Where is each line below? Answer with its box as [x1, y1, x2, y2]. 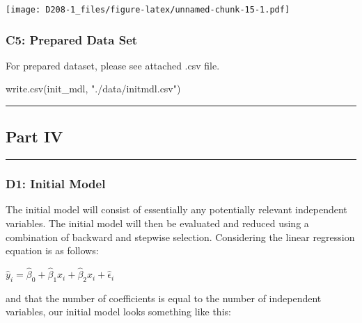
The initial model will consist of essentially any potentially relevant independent [6, 202, 347, 217]
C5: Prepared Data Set [6, 31, 138, 48]
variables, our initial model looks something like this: [6, 304, 231, 319]
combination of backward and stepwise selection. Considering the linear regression [6, 229, 355, 244]
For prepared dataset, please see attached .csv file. [6, 58, 220, 72]
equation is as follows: [6, 243, 99, 258]
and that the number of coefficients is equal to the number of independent [6, 290, 322, 305]
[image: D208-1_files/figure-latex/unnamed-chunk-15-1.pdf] [6, 5, 290, 15]
